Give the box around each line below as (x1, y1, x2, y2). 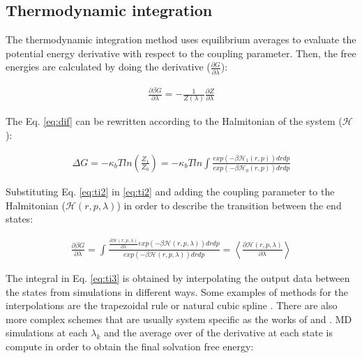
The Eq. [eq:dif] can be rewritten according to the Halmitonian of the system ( (6, 114, 342, 128)
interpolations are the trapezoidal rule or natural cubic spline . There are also (6, 298, 338, 313)
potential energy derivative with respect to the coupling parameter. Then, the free (6, 45, 356, 60)
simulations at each (6, 325, 88, 340)
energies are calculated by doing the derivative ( (6, 59, 211, 74)
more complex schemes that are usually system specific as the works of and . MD (6, 311, 352, 326)
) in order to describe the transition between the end (116, 197, 342, 212)
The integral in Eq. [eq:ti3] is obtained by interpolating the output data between (6, 271, 350, 285)
